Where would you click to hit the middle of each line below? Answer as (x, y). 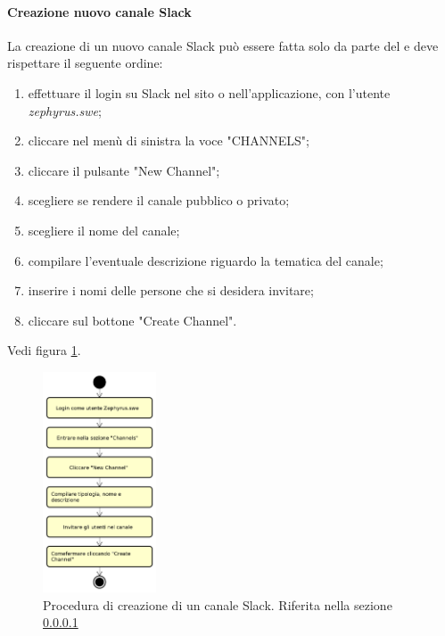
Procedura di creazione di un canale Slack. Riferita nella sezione (218, 604)
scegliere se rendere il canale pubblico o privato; (159, 200)
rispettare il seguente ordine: (85, 63)
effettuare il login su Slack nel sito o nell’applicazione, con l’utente (209, 92)
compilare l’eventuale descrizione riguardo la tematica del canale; (206, 260)
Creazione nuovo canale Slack (99, 11)
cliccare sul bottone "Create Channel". (132, 320)
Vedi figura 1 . (44, 350)
